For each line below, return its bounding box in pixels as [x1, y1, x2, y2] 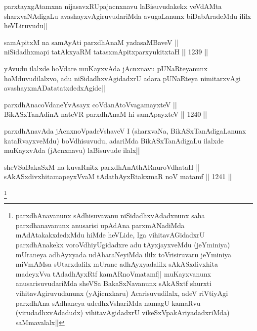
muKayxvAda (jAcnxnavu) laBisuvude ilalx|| [4, 145, 140, 155]
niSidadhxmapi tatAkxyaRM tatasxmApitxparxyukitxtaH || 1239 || [4, 47, 209, 57]
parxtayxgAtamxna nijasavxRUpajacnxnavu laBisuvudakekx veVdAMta [4, 1, 222, 11]
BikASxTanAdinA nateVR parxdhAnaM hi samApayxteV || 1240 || [4, 109, 207, 119]
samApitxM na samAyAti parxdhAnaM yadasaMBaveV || [4, 37, 178, 47]
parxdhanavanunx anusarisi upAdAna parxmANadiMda [15, 220, 185, 230]
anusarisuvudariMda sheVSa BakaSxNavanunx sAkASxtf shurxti [15, 278, 212, 288]
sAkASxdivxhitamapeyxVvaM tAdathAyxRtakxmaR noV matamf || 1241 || [4, 171, 232, 182]
